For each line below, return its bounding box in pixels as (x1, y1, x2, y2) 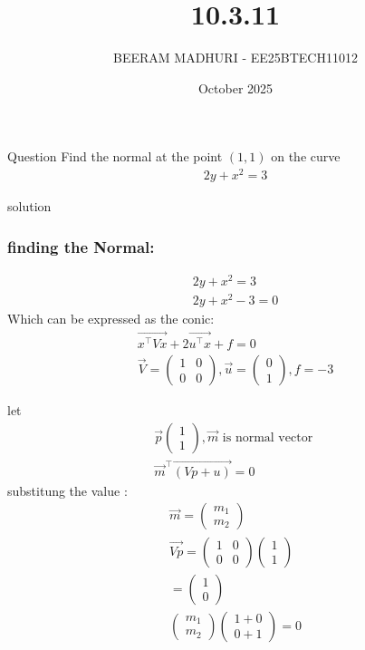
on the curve (271, 147, 341, 166)
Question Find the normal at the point (7, 147, 223, 166)
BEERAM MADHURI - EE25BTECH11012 (113, 48, 358, 67)
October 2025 (197, 78, 274, 97)
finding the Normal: (7, 235, 155, 257)
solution (7, 197, 52, 216)
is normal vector (222, 431, 313, 444)
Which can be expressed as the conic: (7, 309, 215, 328)
